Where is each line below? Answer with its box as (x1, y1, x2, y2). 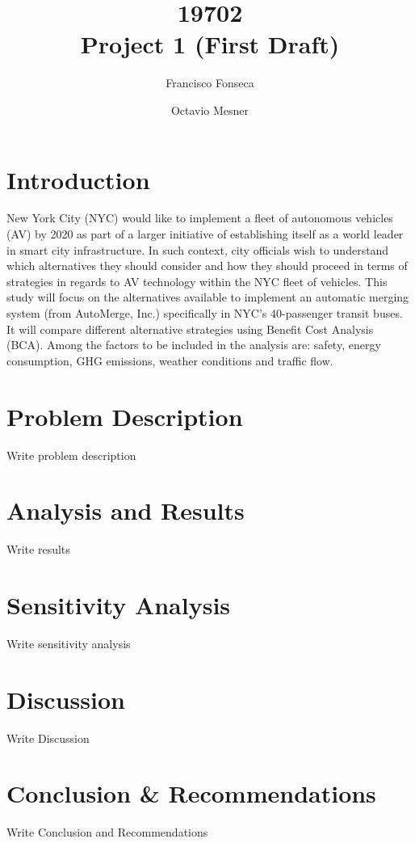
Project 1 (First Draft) (80, 27, 340, 61)
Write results (6, 541, 70, 558)
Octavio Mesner (170, 101, 249, 118)
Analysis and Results (6, 494, 245, 527)
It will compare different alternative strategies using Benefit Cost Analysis (6, 320, 374, 337)
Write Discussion (6, 729, 90, 746)
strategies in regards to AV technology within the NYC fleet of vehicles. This (6, 272, 388, 289)
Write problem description (6, 446, 136, 463)
